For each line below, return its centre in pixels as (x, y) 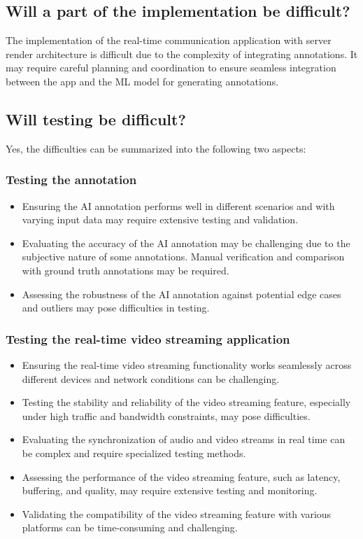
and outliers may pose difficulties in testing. (116, 308)
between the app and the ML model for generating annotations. (142, 81)
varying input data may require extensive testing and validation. (160, 219)
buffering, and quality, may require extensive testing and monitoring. (170, 490)
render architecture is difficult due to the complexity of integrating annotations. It (182, 54)
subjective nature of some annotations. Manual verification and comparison (183, 257)
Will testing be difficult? (96, 119)
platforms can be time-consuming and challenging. (130, 527)
